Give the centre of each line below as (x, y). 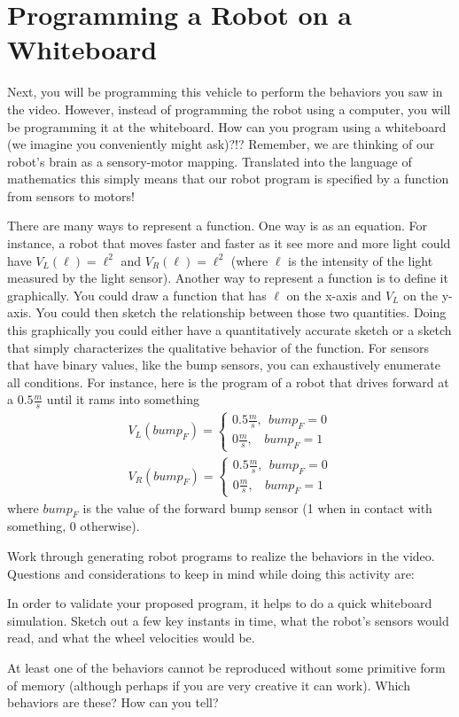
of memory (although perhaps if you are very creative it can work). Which (209, 685)
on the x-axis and (334, 295)
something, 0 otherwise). (74, 526)
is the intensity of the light (361, 260)
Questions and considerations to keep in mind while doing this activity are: (211, 573)
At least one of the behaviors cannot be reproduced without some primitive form (226, 668)
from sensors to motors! (71, 195)
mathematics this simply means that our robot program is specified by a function (228, 179)
